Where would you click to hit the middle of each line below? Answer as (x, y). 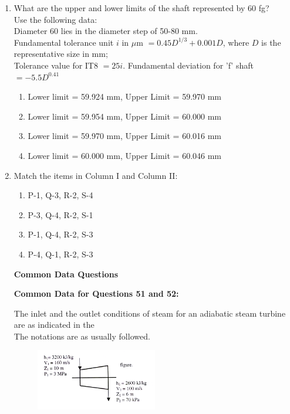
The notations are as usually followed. (82, 336)
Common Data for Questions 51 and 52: (96, 293)
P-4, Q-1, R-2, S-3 (60, 254)
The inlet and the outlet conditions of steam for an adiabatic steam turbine (150, 313)
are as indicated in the (54, 325)
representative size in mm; (61, 54)
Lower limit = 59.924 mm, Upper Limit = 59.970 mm (125, 96)
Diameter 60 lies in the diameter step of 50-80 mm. (106, 31)
